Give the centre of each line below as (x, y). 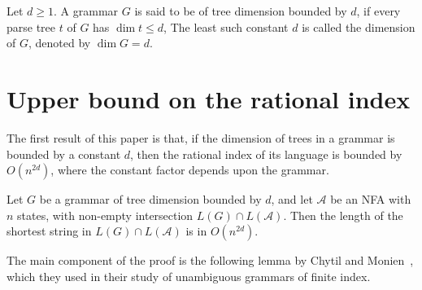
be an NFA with (371, 199)
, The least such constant (226, 26)
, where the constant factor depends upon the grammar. (190, 170)
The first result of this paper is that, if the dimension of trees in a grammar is (201, 137)
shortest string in (49, 231)
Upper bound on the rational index (209, 98)
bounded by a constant (64, 154)
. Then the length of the (343, 215)
